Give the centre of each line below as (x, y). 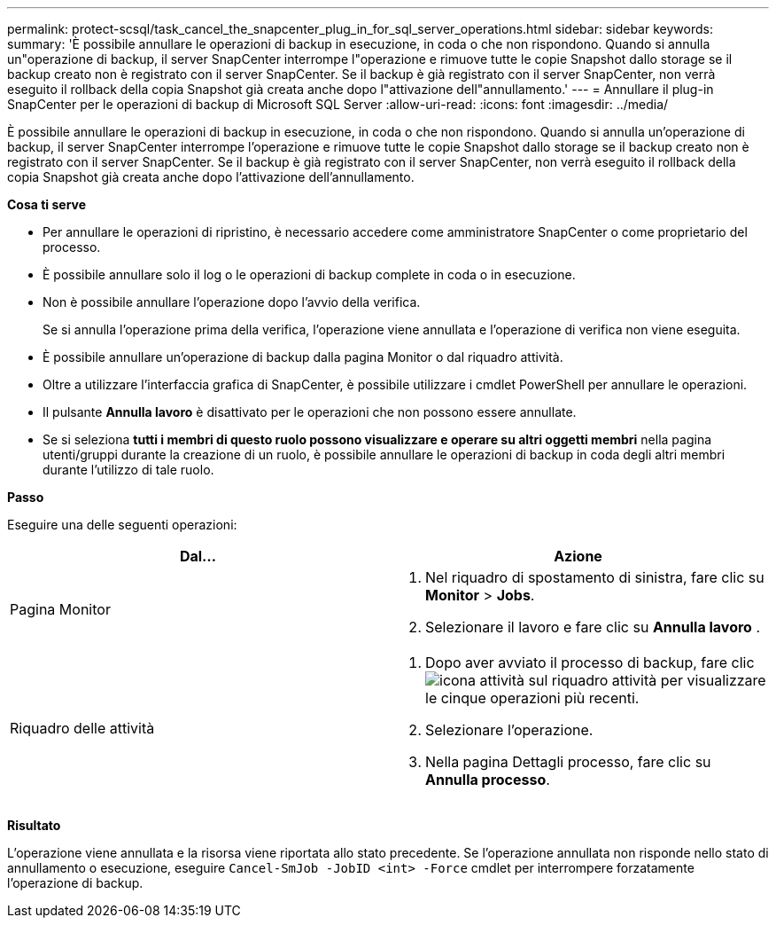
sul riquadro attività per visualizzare (647, 680)
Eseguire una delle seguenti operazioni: (122, 525)
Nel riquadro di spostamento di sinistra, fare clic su (595, 577)
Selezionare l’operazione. (509, 730)
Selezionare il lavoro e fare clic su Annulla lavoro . (593, 627)
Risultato (34, 825)
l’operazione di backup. (75, 883)
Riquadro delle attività (82, 728)
